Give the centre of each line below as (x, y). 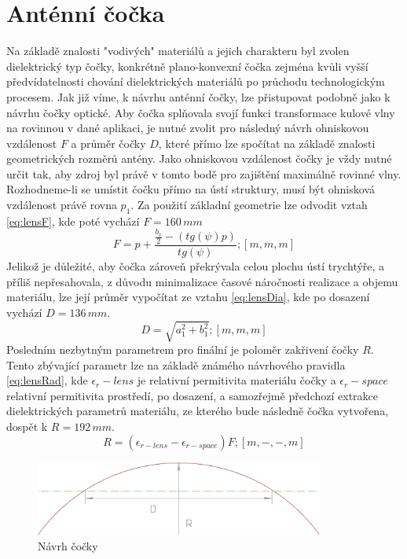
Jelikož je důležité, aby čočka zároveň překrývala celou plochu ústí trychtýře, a (196, 266)
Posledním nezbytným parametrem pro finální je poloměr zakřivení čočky (183, 349)
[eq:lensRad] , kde (47, 380)
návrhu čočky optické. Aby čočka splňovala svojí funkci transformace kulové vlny (201, 112)
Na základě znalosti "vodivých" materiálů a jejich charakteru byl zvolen (178, 51)
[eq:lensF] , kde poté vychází (73, 221)
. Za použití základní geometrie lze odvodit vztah (249, 205)
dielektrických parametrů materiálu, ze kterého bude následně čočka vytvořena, (198, 411)
